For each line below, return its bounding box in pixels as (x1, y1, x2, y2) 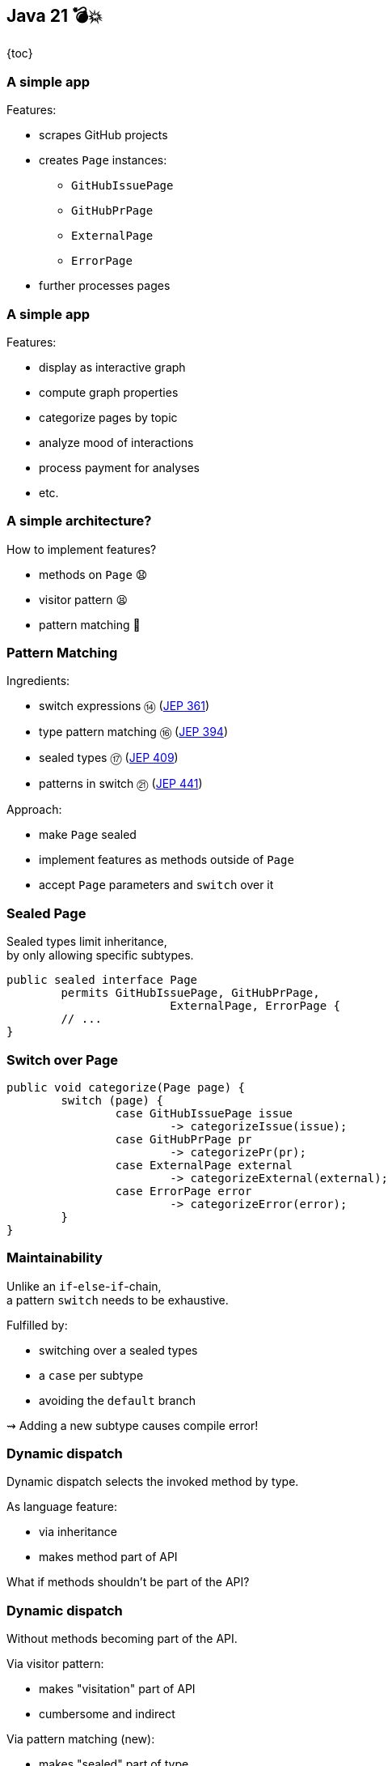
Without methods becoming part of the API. (6, 1632, 238, 1646)
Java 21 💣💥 (6, 6, 103, 26)
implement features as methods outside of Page (39, 853, 294, 867)
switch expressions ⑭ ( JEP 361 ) (39, 699, 210, 713)
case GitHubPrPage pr (115, 1132, 252, 1146)
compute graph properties (39, 385, 179, 399)
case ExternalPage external (115, 1158, 293, 1172)
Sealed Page (6, 904, 86, 921)
